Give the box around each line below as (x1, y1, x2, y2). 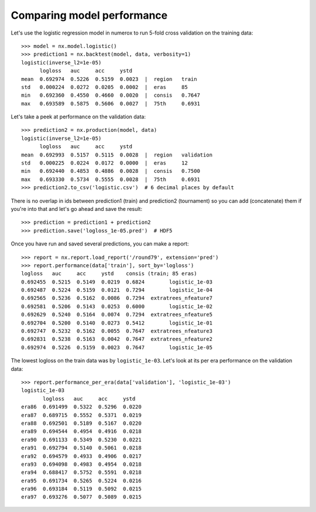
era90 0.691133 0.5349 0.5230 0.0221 (21, 436, 142, 443)
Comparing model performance (11, 9, 168, 22)
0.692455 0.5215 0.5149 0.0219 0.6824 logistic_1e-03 (21, 278, 213, 285)
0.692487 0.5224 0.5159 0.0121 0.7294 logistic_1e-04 (21, 287, 213, 293)
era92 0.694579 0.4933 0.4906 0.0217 (21, 453, 142, 459)
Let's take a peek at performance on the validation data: (11, 113, 146, 120)
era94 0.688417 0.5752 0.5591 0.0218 (21, 469, 142, 476)
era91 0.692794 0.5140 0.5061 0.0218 (21, 445, 142, 451)
